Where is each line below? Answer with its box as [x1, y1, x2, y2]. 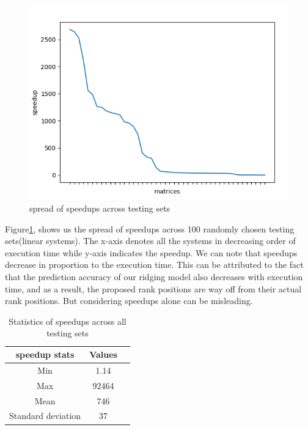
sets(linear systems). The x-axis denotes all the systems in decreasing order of [5, 234, 296, 247]
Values [89, 348, 117, 361]
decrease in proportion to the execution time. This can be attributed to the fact [5, 258, 304, 271]
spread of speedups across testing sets [29, 202, 170, 215]
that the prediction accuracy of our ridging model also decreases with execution [5, 270, 303, 283]
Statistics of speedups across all [9, 314, 127, 327]
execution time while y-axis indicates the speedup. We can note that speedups [5, 246, 298, 259]
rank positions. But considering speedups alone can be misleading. [5, 294, 253, 307]
